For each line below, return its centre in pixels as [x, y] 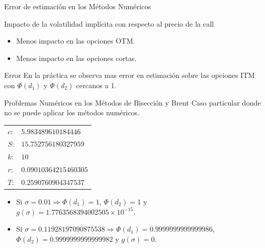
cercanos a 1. [96, 85]
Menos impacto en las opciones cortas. [76, 58]
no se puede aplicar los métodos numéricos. [72, 112]
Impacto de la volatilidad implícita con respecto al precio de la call [109, 23]
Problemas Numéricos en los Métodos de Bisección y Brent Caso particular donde [132, 102]
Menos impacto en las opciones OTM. [76, 41]
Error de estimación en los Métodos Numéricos [78, 6]
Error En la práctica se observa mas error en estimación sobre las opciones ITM [129, 75]
